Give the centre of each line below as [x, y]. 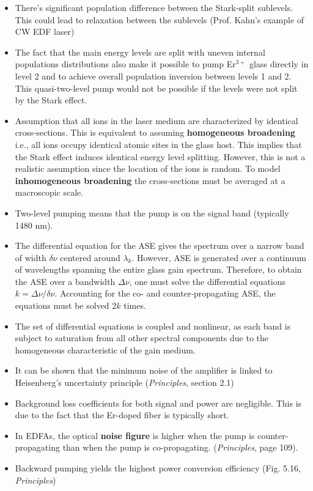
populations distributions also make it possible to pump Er [125, 64]
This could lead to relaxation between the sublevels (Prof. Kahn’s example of [160, 19]
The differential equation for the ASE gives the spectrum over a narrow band [160, 245]
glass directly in [279, 64]
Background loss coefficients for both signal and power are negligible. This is [158, 403]
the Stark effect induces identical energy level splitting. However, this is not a [160, 156]
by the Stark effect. [51, 100]
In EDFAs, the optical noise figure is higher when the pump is [135, 435]
